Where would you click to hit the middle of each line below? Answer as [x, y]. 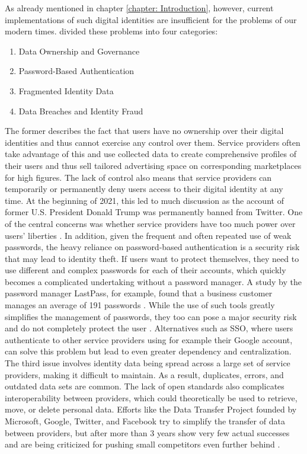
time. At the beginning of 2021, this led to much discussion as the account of [144, 200]
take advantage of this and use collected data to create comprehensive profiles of [151, 154]
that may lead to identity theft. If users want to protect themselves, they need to [152, 258]
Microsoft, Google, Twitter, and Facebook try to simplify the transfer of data [145, 421]
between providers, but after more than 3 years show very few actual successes [147, 432]
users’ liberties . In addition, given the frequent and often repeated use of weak [148, 235]
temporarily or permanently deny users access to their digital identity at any [144, 189]
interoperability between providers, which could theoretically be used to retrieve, [151, 397]
